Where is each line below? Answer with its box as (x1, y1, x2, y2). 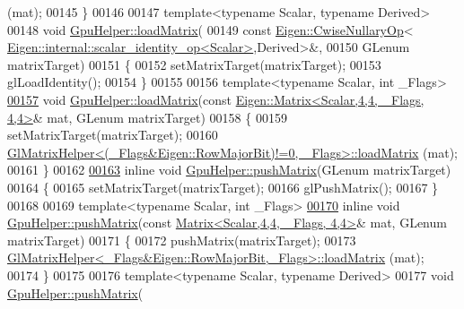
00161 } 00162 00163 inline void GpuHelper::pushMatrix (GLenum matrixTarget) (7, 160, 451, 179)
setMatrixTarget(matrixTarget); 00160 (7, 125, 218, 144)
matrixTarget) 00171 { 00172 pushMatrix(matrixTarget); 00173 (7, 230, 356, 249)
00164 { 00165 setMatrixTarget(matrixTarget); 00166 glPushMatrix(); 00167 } (7, 177, 439, 196)
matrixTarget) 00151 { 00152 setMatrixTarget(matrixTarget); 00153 (7, 55, 381, 73)
